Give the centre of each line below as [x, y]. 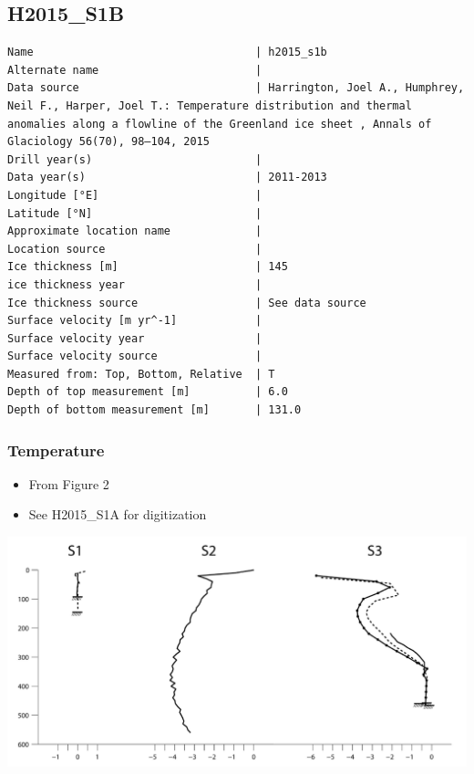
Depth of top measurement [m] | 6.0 [148, 392]
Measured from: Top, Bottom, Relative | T [141, 374]
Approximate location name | [135, 231]
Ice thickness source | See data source [187, 303]
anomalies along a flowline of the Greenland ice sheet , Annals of [220, 124]
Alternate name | [135, 70]
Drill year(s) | [135, 159]
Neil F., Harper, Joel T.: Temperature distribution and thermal [210, 105]
